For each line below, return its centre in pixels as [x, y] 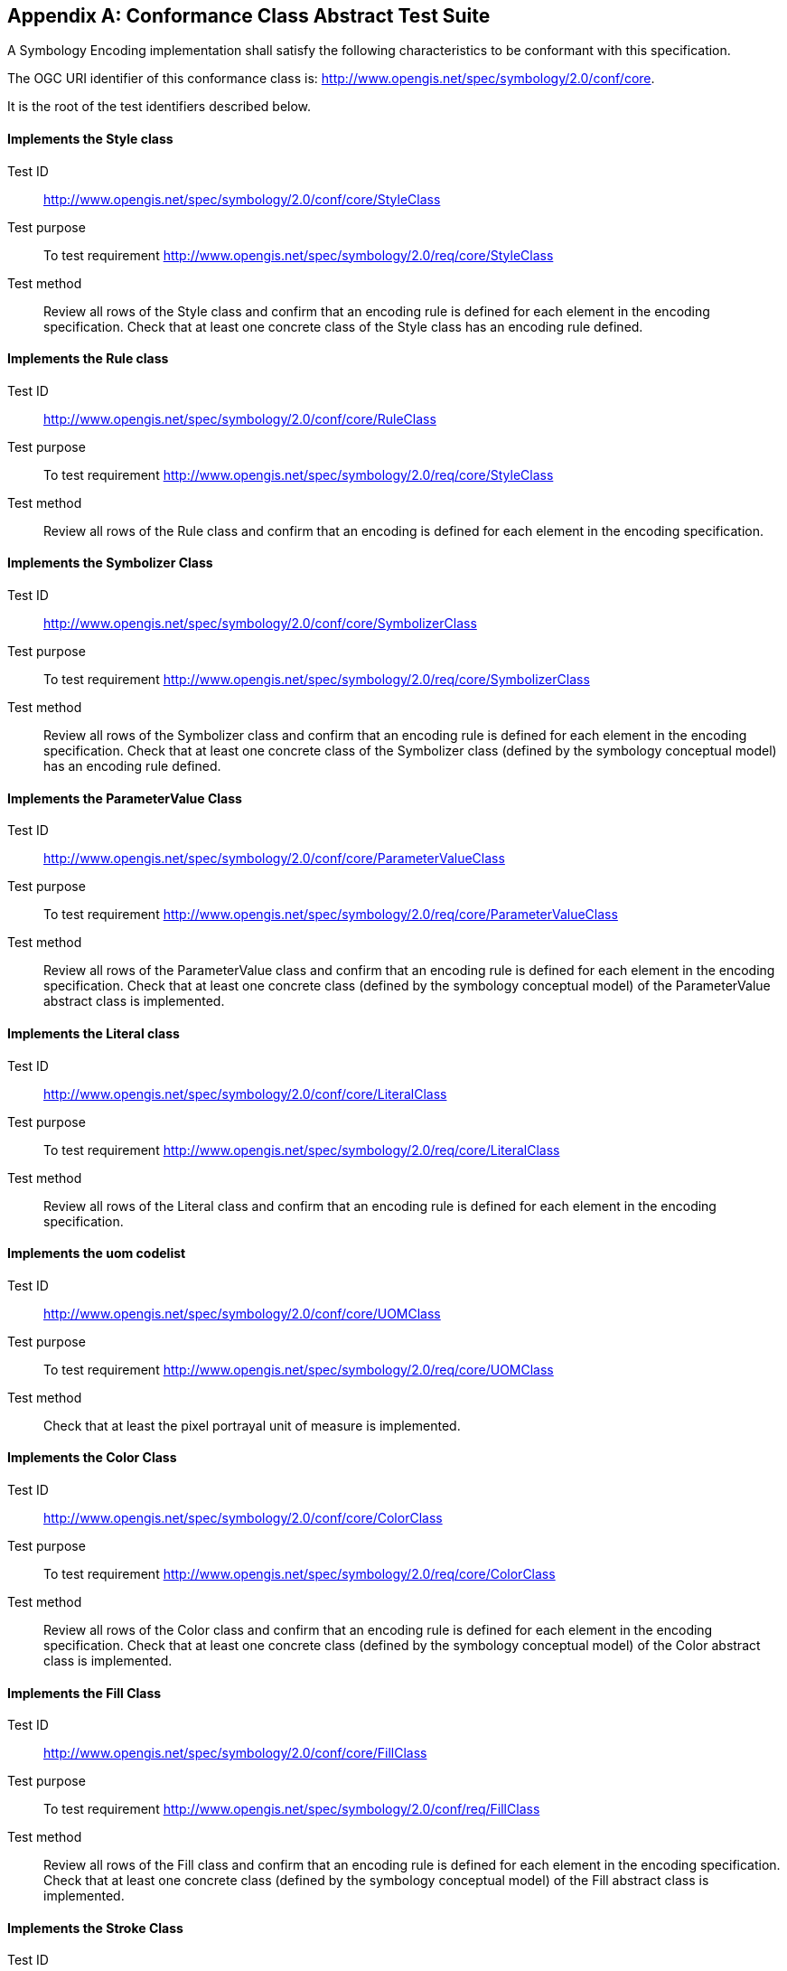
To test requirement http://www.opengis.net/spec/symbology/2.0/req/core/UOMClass [299, 1369]
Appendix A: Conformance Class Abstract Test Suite [249, 16]
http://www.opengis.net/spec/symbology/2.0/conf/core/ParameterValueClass [274, 859]
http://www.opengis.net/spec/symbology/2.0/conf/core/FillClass [235, 1753]
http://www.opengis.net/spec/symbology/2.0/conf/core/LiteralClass [245, 1093]
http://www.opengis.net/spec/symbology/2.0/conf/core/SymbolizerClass [260, 624]
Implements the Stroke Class [95, 1928]
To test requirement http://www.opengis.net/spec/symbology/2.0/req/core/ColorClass [300, 1573]
